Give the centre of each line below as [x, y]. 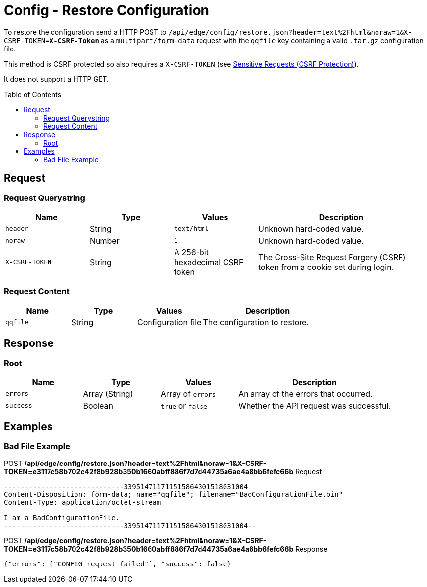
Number [105, 240]
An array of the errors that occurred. [305, 394]
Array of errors [188, 394]
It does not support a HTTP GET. [56, 79]
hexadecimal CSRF [209, 262]
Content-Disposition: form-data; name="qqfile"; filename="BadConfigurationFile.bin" [174, 495]
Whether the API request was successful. [315, 405]
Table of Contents [33, 94]
